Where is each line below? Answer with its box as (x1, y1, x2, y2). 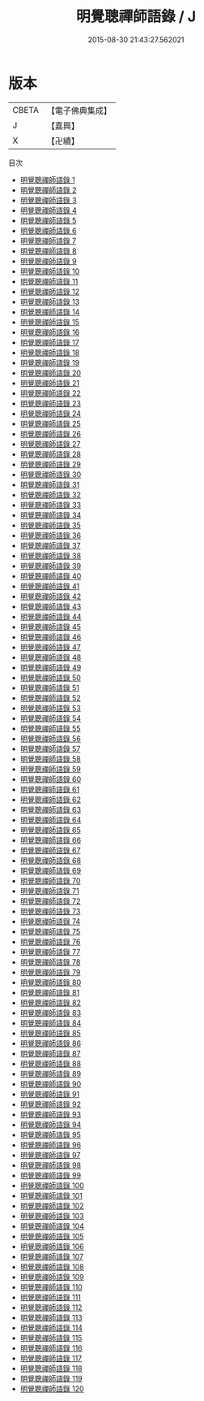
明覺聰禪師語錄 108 (19, 1261, 84, 1272)
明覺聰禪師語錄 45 (19, 622, 82, 631)
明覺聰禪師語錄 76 (19, 936, 81, 947)
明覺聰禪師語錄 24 (19, 408, 82, 419)
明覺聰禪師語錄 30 (19, 469, 82, 479)
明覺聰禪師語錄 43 (19, 601, 82, 611)
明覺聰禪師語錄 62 (19, 794, 81, 805)
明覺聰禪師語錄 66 (19, 835, 82, 845)
